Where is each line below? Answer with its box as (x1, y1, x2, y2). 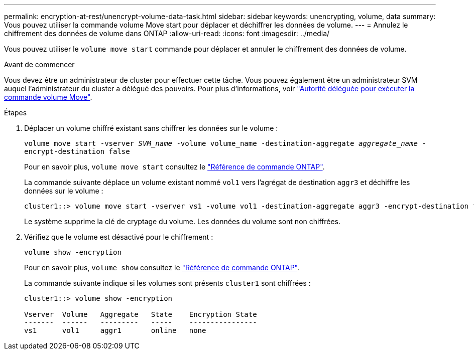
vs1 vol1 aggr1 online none (24, 326, 206, 334)
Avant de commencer (4, 60, 75, 69)
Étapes (4, 108, 27, 117)
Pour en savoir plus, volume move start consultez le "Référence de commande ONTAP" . (24, 162, 325, 171)
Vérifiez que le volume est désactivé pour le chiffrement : (24, 233, 213, 241)
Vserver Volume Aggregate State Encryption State (24, 310, 257, 318)
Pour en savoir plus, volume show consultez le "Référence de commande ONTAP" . (24, 263, 300, 272)
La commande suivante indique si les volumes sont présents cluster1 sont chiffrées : (24, 279, 311, 287)
